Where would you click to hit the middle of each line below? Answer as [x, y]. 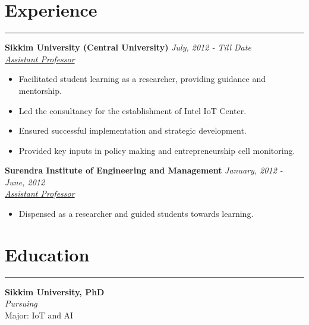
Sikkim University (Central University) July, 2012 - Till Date [128, 47]
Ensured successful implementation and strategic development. [133, 130]
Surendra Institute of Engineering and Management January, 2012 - [144, 170]
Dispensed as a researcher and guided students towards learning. [136, 214]
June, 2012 [25, 182]
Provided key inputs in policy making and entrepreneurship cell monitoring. [157, 150]
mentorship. [40, 90]
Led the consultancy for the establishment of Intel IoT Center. [133, 110]
